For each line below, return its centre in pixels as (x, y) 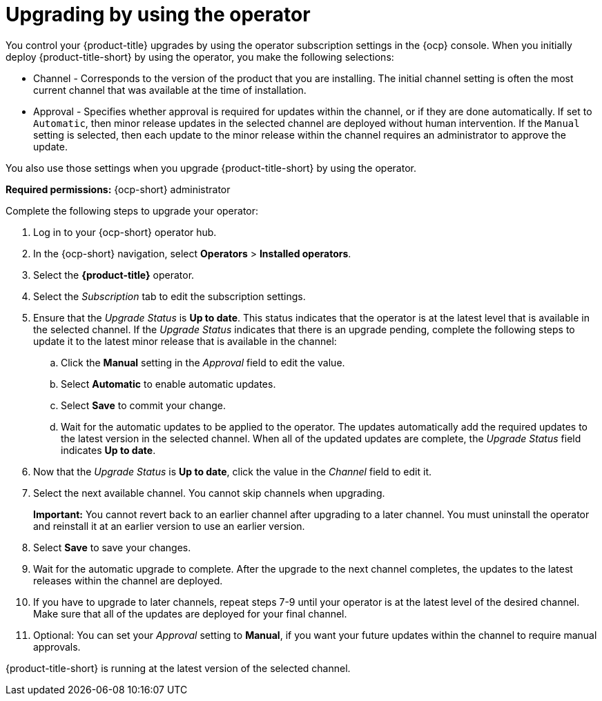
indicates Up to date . (108, 450)
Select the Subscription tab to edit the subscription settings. (169, 296)
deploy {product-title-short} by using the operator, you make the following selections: (200, 57)
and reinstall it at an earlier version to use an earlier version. (169, 526)
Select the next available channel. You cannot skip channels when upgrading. (209, 493)
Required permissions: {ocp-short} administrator (118, 189)
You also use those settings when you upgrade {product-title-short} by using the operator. (211, 168)
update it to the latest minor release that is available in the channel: (185, 341)
